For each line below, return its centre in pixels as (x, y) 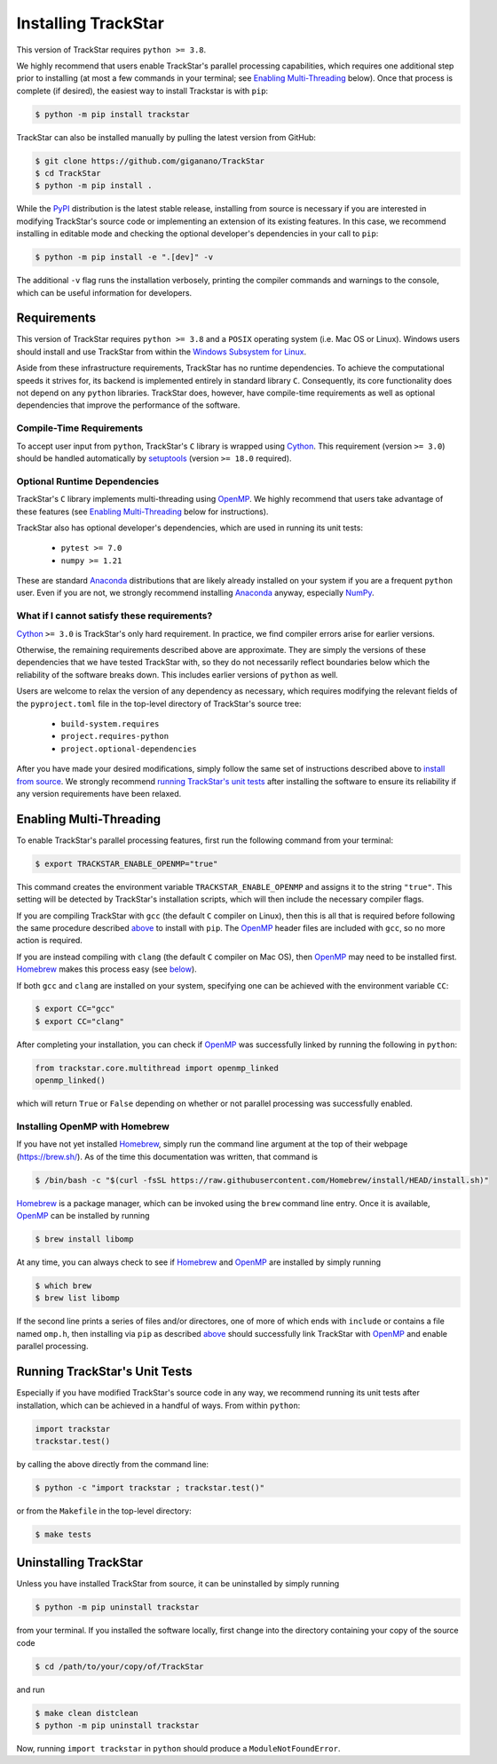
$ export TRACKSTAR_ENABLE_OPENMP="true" (126, 863)
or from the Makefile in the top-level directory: (104, 1511)
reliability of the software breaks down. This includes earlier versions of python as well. (177, 674)
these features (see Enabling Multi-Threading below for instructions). (142, 512)
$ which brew (63, 1286)
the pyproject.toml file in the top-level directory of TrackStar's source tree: (159, 703)
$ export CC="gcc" (75, 1009)
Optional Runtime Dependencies (88, 481)
